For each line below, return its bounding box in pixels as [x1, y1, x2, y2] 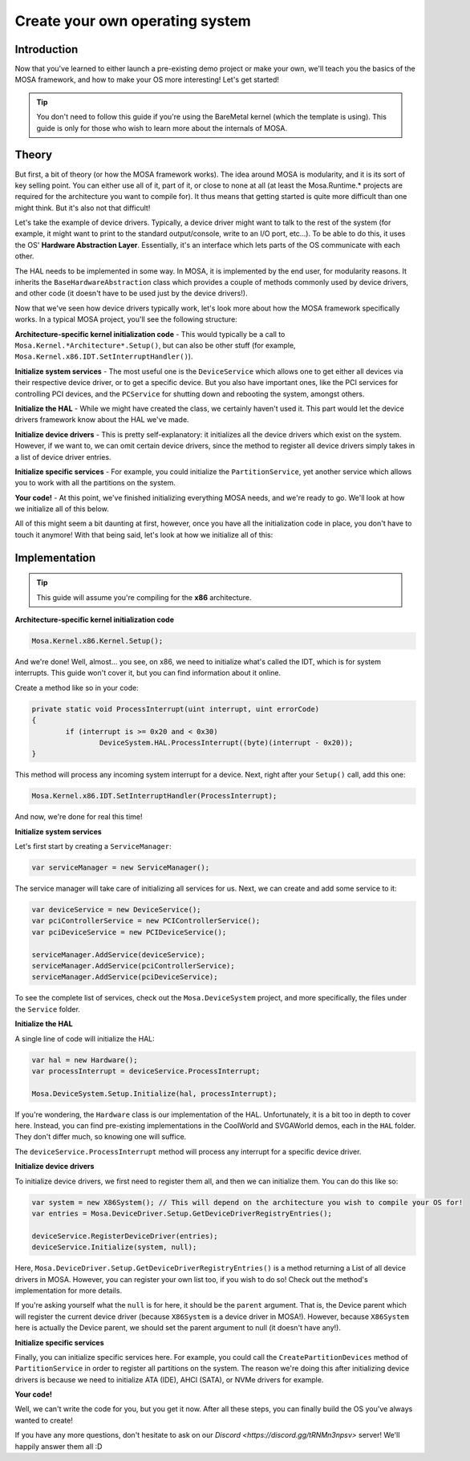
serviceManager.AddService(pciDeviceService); [31, 972, 218, 982]
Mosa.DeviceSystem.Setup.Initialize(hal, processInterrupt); [31, 1089, 278, 1098]
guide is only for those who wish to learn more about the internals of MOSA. [36, 123, 288, 132]
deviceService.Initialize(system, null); [31, 1243, 197, 1252]
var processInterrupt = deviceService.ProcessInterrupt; [31, 1066, 261, 1075]
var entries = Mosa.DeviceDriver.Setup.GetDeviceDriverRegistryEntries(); [31, 1209, 333, 1218]
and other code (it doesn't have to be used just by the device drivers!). [14, 289, 248, 298]
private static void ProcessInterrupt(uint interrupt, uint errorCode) [31, 704, 320, 713]
